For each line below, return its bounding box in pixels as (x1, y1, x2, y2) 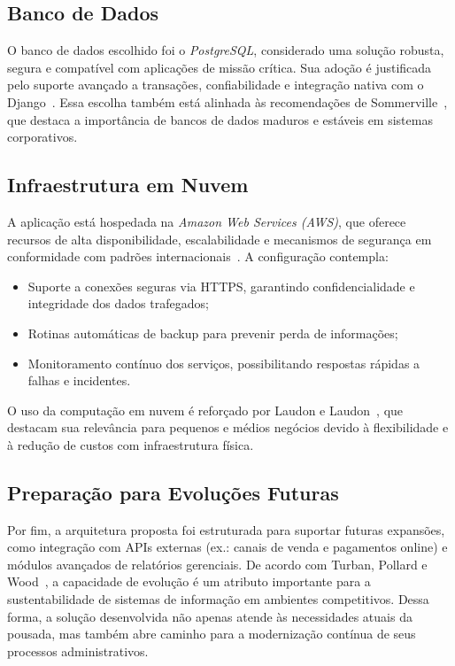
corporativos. (7, 128, 78, 146)
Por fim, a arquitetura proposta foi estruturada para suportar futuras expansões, (7, 520, 445, 538)
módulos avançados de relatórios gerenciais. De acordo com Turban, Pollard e (7, 554, 428, 573)
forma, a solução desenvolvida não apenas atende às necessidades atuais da (7, 607, 413, 625)
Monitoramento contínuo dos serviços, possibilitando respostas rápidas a (27, 353, 420, 372)
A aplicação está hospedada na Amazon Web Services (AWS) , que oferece (7, 212, 406, 230)
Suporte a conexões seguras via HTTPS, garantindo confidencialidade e (27, 276, 415, 295)
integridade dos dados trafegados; (27, 294, 209, 313)
